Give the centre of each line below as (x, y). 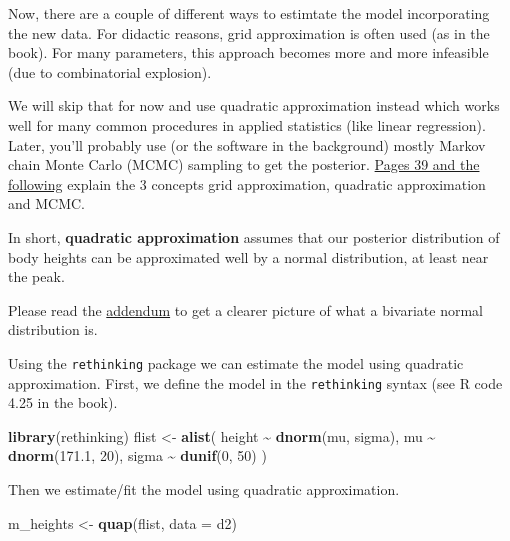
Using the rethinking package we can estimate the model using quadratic (236, 362)
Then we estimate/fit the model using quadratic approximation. (204, 489)
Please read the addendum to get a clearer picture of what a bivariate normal (245, 309)
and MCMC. (47, 203)
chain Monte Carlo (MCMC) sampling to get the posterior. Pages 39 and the (244, 164)
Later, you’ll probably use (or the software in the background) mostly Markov (247, 144)
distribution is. (53, 329)
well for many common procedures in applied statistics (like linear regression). (247, 124)
